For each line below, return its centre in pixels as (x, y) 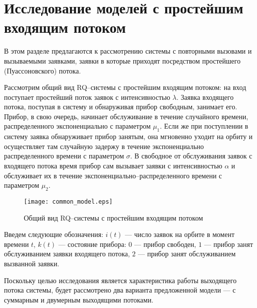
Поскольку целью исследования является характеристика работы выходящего (120, 280)
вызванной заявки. (32, 264)
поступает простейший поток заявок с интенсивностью (87, 97)
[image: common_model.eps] (68, 202)
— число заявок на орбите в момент (180, 234)
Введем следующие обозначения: (54, 234)
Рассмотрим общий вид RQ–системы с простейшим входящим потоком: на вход (125, 87)
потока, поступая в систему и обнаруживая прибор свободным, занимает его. (121, 107)
